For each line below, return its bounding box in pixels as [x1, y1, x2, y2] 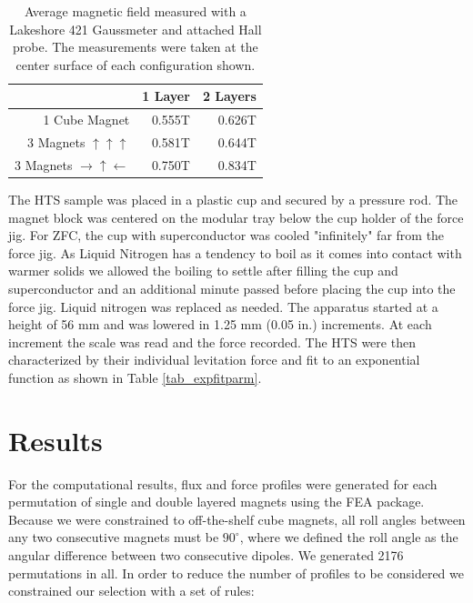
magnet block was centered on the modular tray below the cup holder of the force [8, 207, 464, 226]
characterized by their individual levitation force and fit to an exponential [8, 350, 420, 369]
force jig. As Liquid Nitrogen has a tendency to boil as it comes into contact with [8, 243, 462, 262]
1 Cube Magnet [43, 110, 130, 129]
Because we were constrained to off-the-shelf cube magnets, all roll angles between [8, 509, 466, 528]
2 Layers [202, 86, 257, 106]
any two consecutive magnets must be [8, 528, 219, 547]
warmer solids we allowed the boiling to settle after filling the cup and [8, 261, 398, 280]
